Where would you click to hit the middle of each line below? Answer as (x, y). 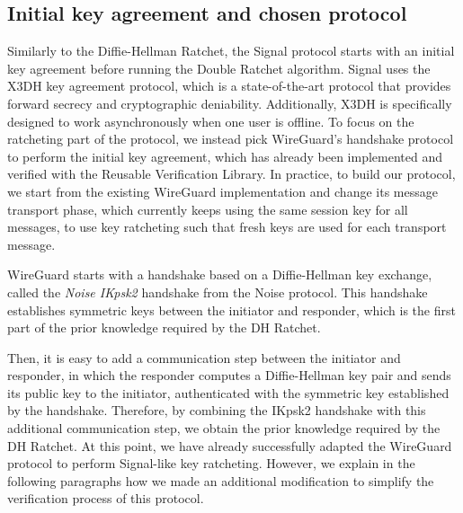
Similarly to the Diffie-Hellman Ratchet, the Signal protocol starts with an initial (231, 51)
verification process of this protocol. (106, 498)
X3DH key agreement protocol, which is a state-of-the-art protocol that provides (229, 86)
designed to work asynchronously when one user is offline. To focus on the (211, 121)
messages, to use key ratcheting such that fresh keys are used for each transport (227, 227)
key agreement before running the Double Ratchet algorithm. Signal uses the (219, 68)
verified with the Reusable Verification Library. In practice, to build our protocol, (231, 174)
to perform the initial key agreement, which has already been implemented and (225, 156)
